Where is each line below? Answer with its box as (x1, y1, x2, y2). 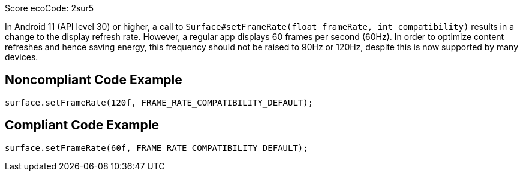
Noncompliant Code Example (5, 72, 182, 88)
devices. (5, 52, 38, 62)
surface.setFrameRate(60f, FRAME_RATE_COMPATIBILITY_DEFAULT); (5, 143, 308, 153)
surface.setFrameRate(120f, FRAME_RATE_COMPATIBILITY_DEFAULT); (5, 97, 314, 107)
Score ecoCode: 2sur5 (5, 3, 94, 13)
